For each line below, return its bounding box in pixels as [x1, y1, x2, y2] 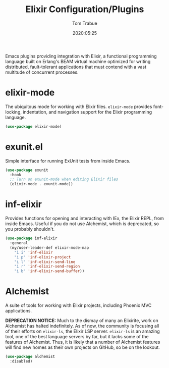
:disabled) [10, 358, 33, 364]
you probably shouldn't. [5, 226, 55, 232]
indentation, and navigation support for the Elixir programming [22, 109, 152, 115]
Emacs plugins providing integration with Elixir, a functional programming [5, 53, 157, 59]
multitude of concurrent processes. [5, 69, 79, 75]
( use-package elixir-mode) [5, 124, 62, 129]
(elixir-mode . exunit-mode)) [10, 182, 73, 187]
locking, [5, 109, 22, 115]
